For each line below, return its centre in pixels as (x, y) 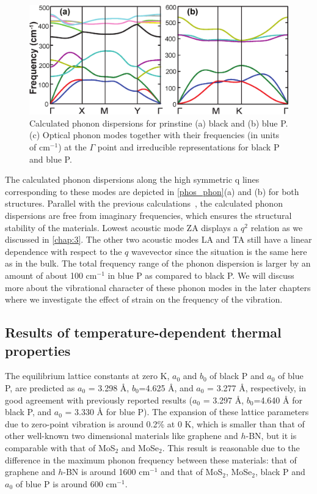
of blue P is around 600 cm (66, 483)
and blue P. (51, 159)
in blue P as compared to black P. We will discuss (201, 275)
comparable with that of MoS (60, 447)
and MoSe (140, 447)
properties (38, 350)
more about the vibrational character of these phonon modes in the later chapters (158, 287)
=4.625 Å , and (166, 387)
